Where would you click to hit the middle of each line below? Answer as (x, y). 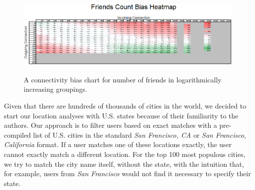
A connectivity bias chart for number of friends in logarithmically (123, 79)
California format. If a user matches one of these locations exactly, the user (118, 144)
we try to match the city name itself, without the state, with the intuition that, (124, 164)
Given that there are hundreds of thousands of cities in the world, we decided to (125, 106)
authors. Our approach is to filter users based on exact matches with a (110, 125)
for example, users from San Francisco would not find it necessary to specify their (127, 173)
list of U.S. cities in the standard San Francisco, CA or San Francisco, (140, 134)
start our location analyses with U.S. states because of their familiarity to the (121, 115)
